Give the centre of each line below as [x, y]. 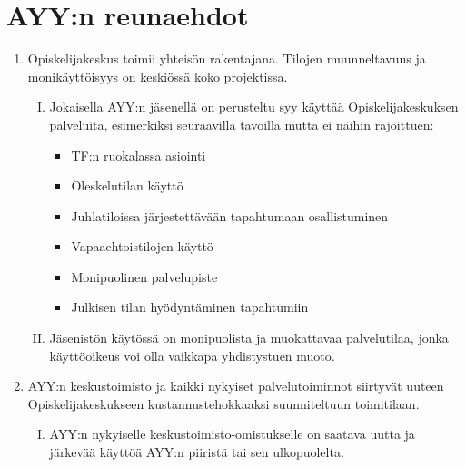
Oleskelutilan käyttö [127, 185]
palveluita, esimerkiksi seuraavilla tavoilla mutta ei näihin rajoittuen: [242, 124]
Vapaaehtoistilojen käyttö [142, 246]
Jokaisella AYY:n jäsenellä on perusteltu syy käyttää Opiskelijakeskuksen [254, 107]
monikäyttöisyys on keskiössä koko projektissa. [158, 76]
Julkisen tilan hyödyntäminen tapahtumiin [190, 307]
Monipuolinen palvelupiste [144, 276]
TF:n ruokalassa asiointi [139, 155]
